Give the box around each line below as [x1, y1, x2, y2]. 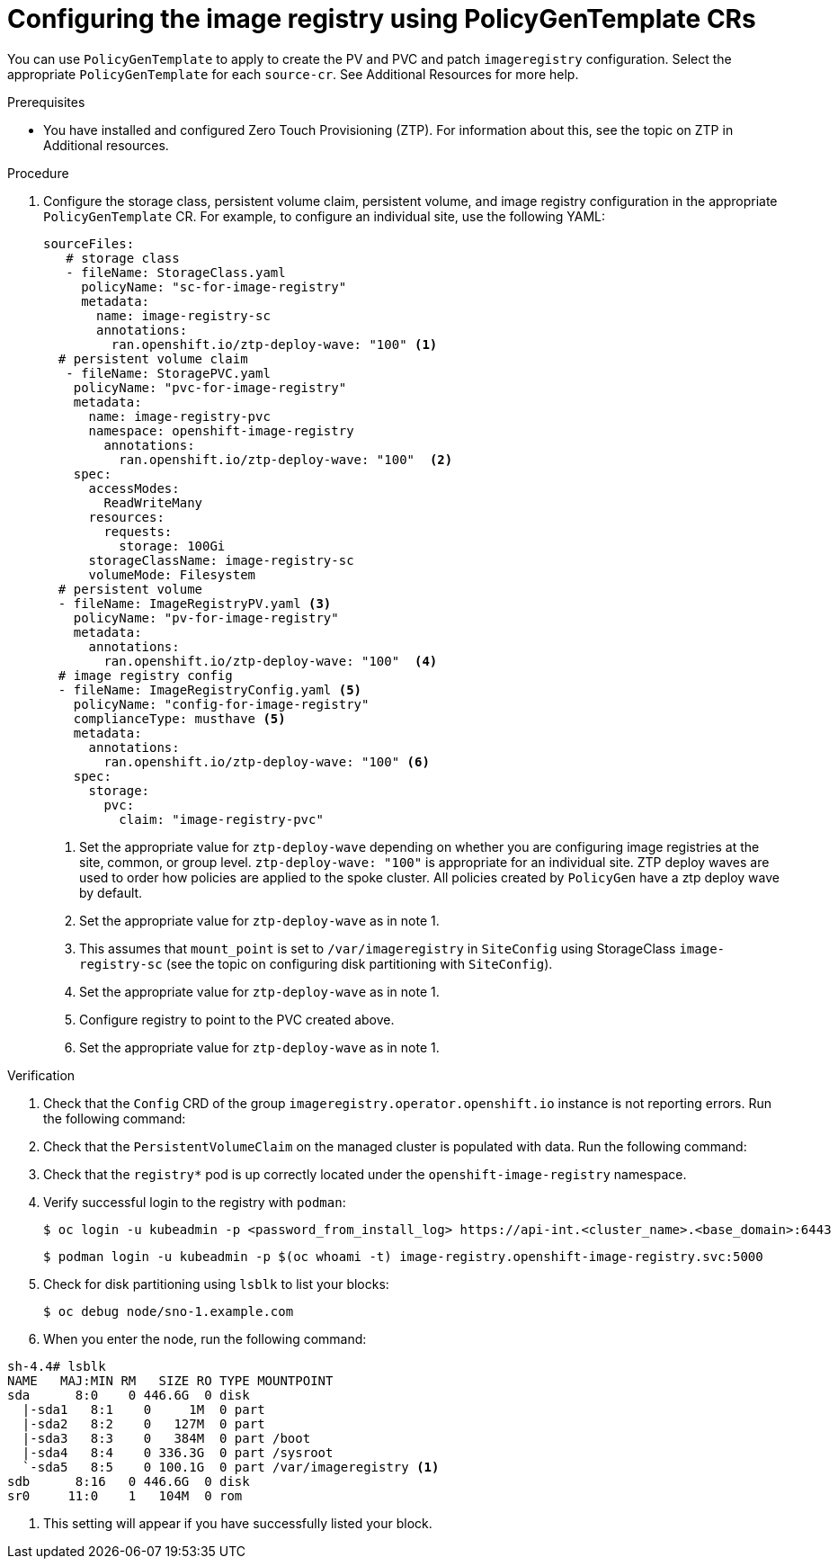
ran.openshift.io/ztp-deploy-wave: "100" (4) [103, 653, 438, 668]
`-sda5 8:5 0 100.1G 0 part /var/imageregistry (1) [22, 1459, 440, 1474]
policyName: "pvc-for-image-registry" [73, 380, 347, 395]
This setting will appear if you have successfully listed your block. [43, 1515, 432, 1531]
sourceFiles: [43, 236, 135, 251]
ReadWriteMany [103, 495, 203, 510]
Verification [7, 1067, 76, 1083]
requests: [103, 523, 173, 539]
